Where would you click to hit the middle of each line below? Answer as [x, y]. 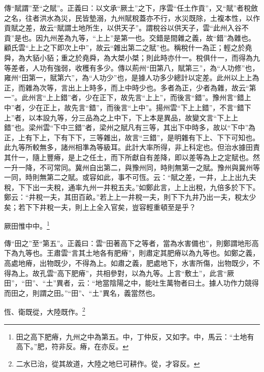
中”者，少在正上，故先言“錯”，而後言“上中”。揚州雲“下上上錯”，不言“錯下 [128, 107]
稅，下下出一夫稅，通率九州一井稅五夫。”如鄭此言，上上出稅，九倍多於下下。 [132, 187]
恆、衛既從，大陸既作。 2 [45, 311]
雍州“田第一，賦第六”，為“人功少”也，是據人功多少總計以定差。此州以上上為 [132, 77]
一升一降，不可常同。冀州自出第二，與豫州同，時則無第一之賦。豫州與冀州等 [132, 167]
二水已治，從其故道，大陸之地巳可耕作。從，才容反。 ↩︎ [108, 363]
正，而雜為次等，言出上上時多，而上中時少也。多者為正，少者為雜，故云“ [127, 87]
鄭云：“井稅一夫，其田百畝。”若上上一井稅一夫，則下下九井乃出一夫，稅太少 [130, 197]
